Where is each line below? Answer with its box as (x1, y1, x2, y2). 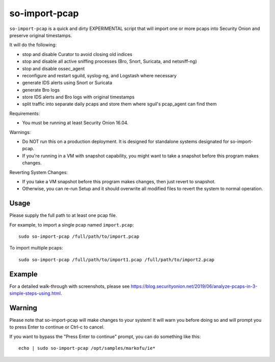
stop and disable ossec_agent (22, 65, 85, 71)
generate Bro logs (22, 87, 60, 93)
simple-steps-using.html (9, 290, 61, 296)
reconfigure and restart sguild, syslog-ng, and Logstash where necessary (22, 72, 177, 78)
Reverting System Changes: (9, 169, 68, 175)
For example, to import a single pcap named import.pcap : (9, 221, 134, 228)
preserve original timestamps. (9, 32, 72, 38)
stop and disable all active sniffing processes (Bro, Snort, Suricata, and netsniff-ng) (22, 59, 197, 65)
